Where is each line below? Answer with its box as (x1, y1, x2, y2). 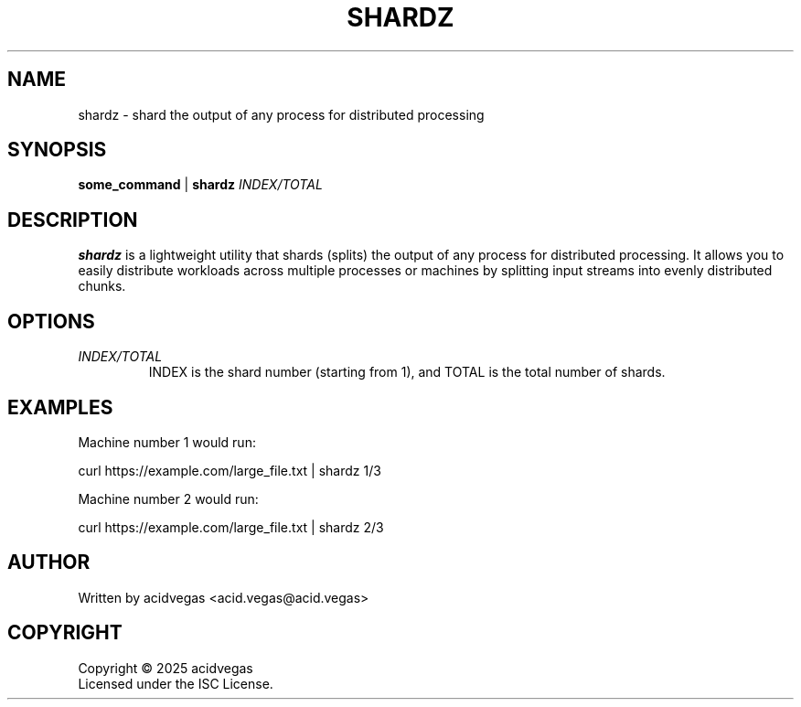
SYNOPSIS (7, 138, 107, 162)
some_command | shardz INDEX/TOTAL (78, 177, 323, 193)
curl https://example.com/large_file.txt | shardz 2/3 (78, 519, 384, 535)
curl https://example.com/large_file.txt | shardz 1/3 (78, 462, 381, 478)
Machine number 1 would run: (78, 434, 256, 450)
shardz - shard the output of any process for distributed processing (78, 106, 485, 123)
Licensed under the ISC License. (78, 675, 273, 691)
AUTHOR (7, 551, 91, 574)
